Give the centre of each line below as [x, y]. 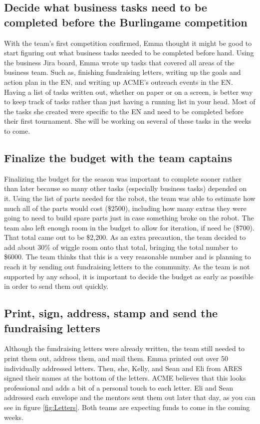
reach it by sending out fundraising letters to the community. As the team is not [127, 267]
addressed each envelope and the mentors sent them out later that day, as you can [130, 397]
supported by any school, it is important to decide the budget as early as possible [129, 276]
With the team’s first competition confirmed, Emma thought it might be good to [128, 43]
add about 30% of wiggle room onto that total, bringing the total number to [121, 247]
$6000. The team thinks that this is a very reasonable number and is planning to [128, 257]
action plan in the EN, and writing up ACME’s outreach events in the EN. [119, 82]
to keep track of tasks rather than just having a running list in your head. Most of [130, 102]
